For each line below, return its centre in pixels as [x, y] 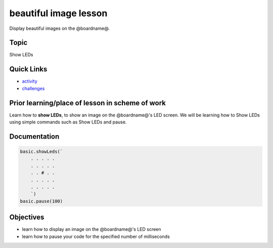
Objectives [27, 217]
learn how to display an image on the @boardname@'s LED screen [92, 229]
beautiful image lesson [58, 13]
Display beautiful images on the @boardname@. [59, 28]
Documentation [34, 136]
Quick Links [28, 69]
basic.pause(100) [41, 201]
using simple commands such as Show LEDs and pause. [68, 122]
